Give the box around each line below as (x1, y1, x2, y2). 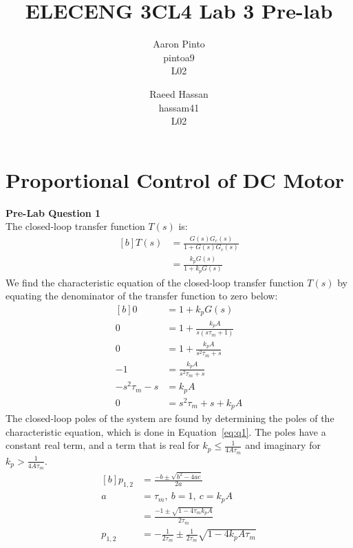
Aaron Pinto (153, 36, 205, 51)
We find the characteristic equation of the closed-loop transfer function (6, 275, 304, 289)
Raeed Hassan (149, 86, 208, 101)
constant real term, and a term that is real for (6, 438, 200, 452)
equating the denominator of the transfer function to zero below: (6, 288, 278, 303)
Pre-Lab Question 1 (6, 205, 101, 220)
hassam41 (158, 100, 200, 114)
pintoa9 (163, 50, 195, 64)
